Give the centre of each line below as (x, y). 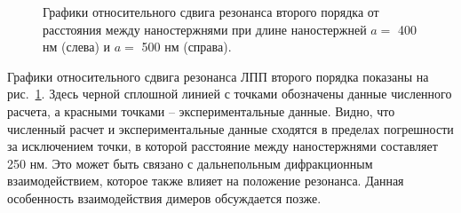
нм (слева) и (77, 47)
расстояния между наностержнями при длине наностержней (205, 29)
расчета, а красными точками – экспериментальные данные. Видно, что (201, 110)
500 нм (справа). (187, 47)
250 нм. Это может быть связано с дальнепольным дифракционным (190, 163)
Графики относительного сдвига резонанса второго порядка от (211, 12)
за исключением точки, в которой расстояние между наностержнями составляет (223, 146)
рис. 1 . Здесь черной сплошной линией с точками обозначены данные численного (230, 94)
